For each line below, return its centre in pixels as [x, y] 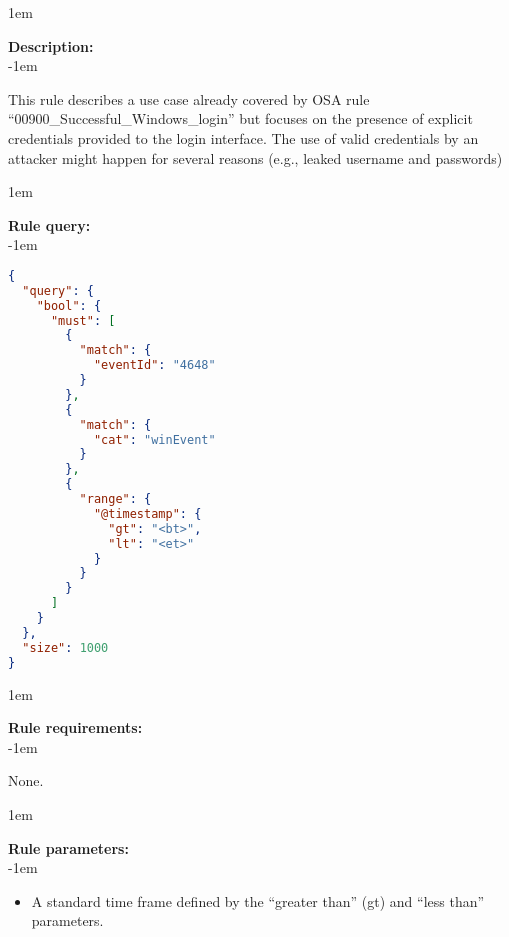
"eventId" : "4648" [154, 365]
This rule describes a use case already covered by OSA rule [189, 98]
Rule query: [49, 224]
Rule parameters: [68, 847]
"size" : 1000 [65, 647]
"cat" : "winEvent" [154, 439]
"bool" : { [69, 305]
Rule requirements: [75, 727]
